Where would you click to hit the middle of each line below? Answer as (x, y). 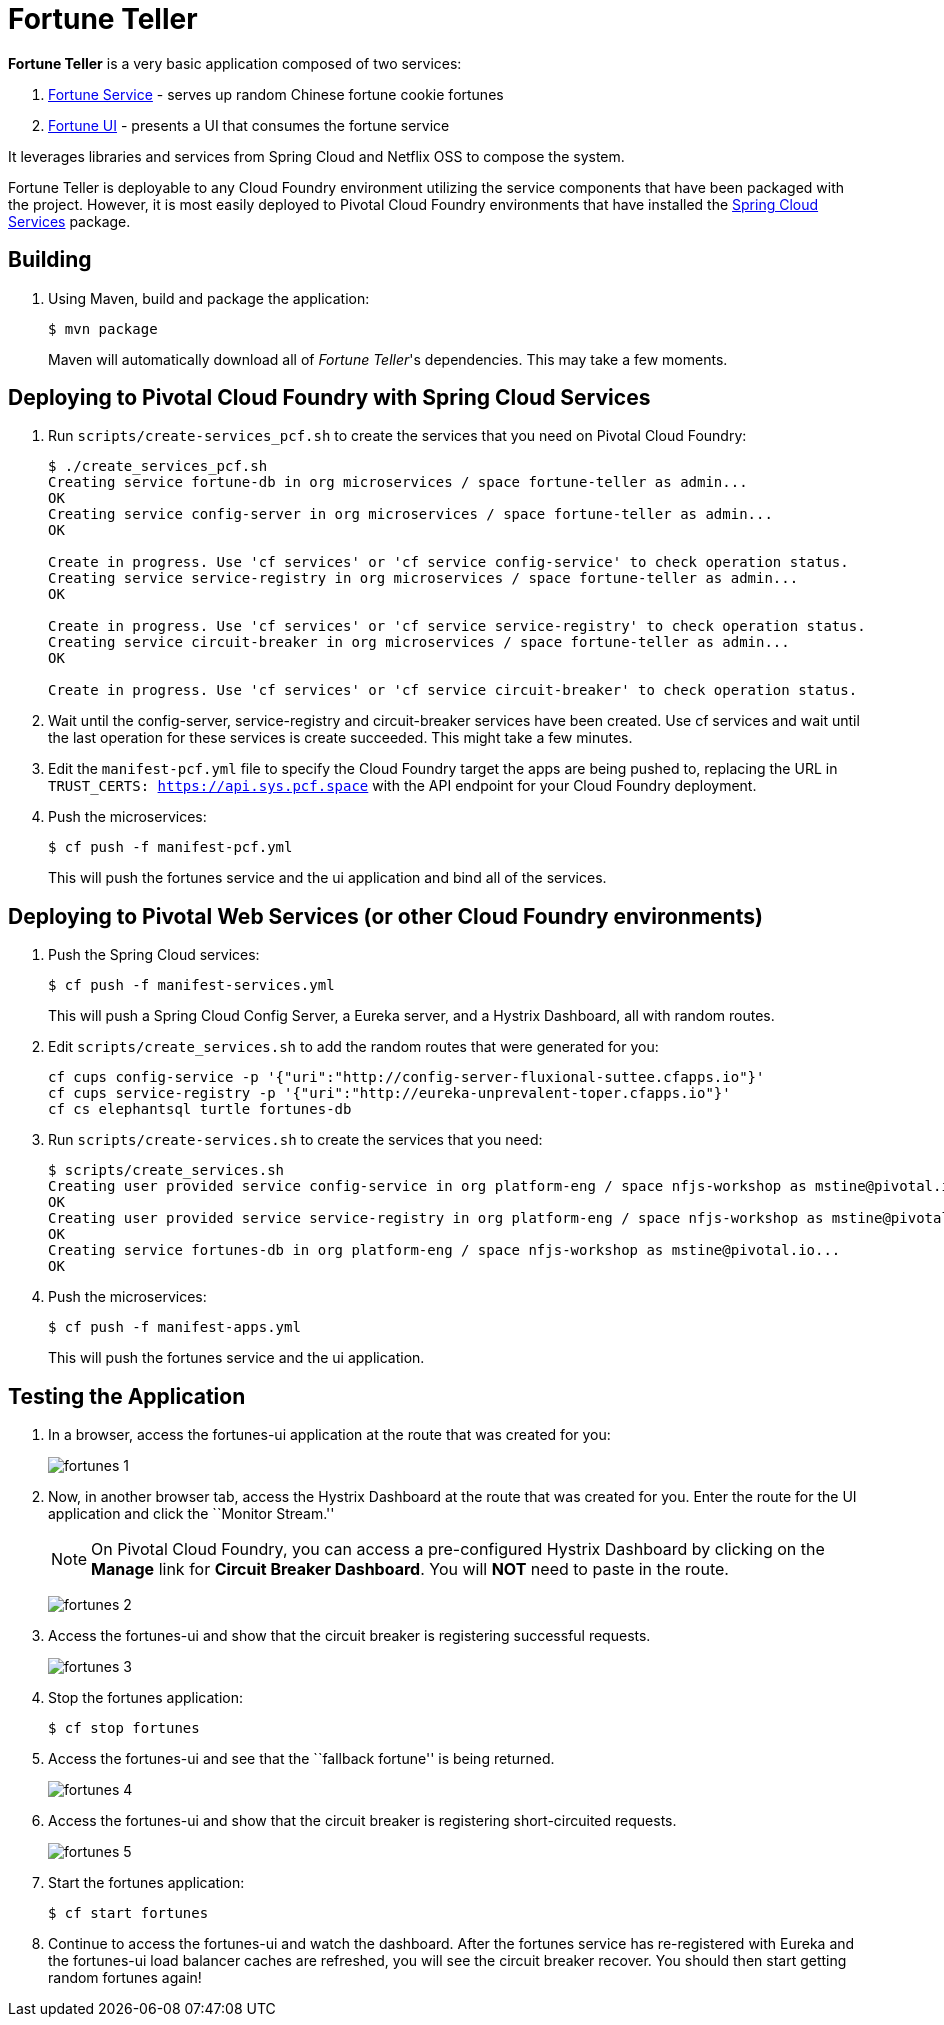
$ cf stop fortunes (124, 1728)
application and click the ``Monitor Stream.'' (191, 1514)
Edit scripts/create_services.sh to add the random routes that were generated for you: (353, 1047)
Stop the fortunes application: (146, 1698)
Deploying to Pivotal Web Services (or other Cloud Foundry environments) (385, 916)
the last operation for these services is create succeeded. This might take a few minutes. (340, 738)
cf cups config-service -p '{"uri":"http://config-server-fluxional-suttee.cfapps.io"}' (406, 1077)
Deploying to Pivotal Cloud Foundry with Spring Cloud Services (329, 398)
